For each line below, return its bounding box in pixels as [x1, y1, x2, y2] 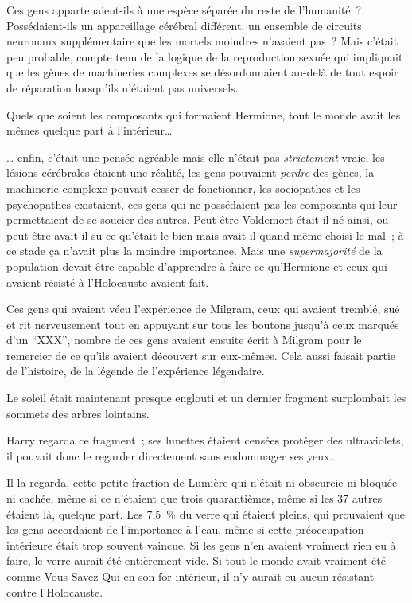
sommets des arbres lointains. [6, 405, 150, 421]
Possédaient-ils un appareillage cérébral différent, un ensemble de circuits [6, 17, 362, 33]
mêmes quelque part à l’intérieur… [6, 122, 173, 139]
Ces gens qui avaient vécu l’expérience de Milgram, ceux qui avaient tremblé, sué [6, 300, 400, 317]
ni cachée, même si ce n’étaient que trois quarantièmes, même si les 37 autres [6, 490, 383, 507]
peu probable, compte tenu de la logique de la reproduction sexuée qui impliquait [6, 48, 403, 65]
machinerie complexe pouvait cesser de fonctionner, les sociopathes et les [6, 179, 360, 196]
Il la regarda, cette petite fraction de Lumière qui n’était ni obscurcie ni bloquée [6, 474, 398, 491]
